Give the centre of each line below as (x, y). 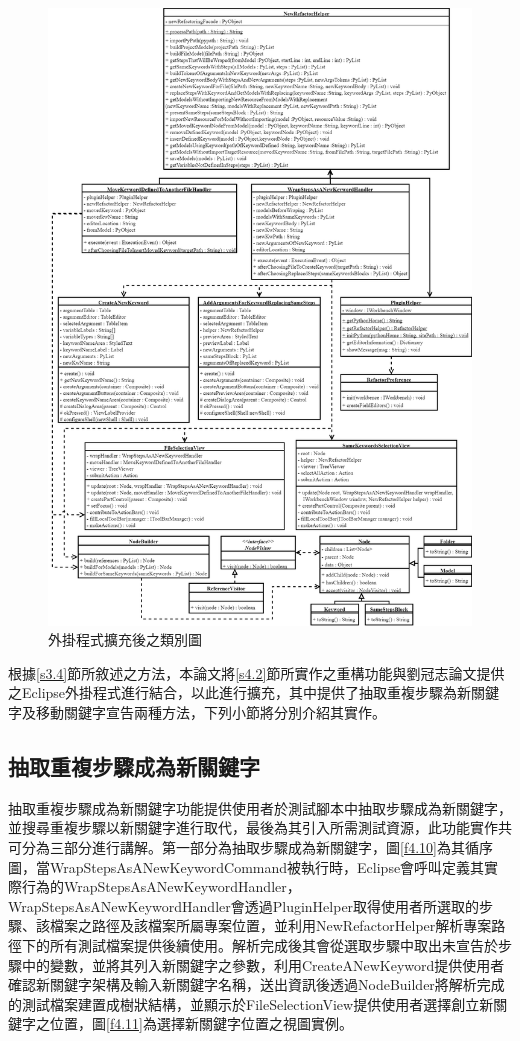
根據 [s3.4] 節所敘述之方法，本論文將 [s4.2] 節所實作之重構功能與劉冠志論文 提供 (256, 672)
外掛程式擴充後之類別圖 (125, 639)
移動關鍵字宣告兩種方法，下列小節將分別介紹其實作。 (210, 711)
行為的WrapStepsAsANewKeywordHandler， (161, 886)
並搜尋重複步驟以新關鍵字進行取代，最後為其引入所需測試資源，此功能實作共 (260, 827)
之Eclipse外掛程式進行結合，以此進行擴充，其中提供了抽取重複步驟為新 (240, 692)
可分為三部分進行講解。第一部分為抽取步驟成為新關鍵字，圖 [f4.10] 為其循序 (250, 846)
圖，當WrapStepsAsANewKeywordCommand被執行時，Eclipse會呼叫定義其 (246, 866)
